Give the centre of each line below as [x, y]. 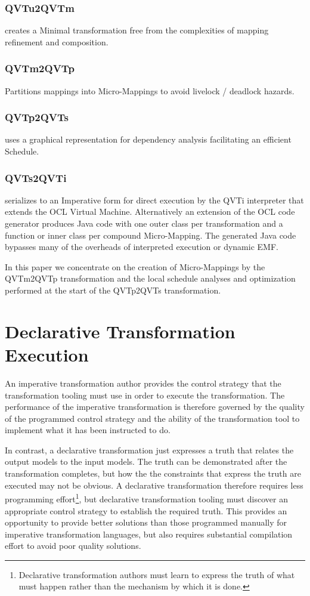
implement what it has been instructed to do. [88, 430]
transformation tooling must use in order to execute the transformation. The [145, 395]
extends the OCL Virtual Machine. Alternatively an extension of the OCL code [150, 211]
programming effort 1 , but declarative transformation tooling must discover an [146, 498]
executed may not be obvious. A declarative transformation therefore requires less [154, 485]
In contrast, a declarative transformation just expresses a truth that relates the [149, 450]
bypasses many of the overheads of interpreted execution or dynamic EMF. [142, 247]
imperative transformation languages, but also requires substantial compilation [149, 534]
